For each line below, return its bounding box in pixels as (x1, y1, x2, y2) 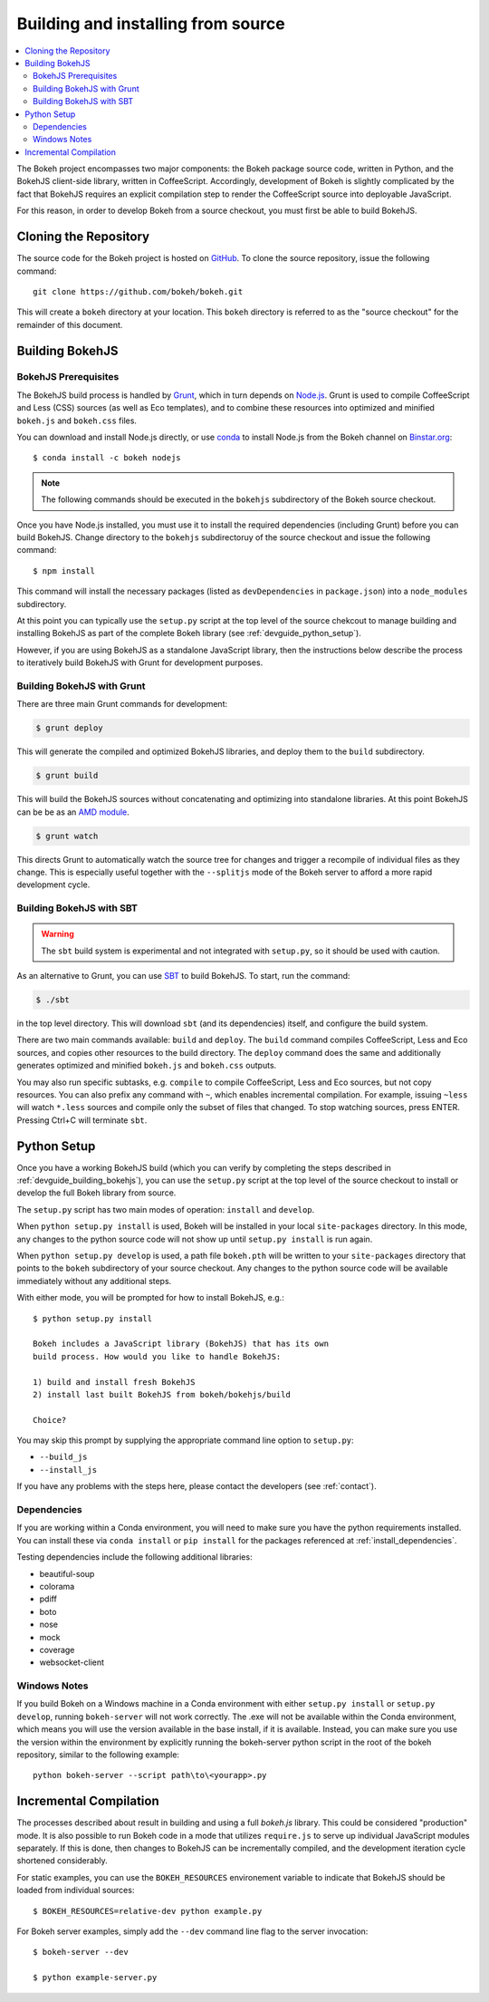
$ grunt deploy (35, 723, 103, 733)
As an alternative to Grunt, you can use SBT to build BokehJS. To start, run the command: (16, 971, 350, 982)
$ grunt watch (35, 830, 99, 841)
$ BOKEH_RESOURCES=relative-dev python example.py (33, 1906, 263, 1916)
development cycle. (16, 879, 91, 890)
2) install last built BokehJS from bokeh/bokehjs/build (33, 1389, 292, 1399)
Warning (41, 929, 74, 940)
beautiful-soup (39, 1568, 95, 1579)
